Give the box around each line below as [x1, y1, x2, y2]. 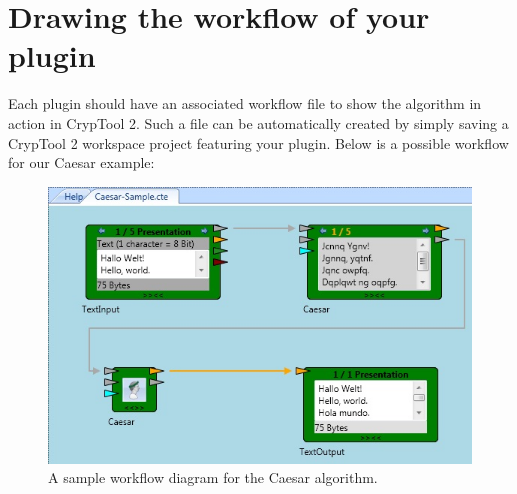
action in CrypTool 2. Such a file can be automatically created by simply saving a [8, 112, 509, 133]
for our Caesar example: [8, 152, 155, 173]
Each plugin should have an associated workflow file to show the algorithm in [8, 93, 482, 114]
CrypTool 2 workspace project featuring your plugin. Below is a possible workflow [8, 132, 509, 153]
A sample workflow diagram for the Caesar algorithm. [48, 467, 378, 488]
